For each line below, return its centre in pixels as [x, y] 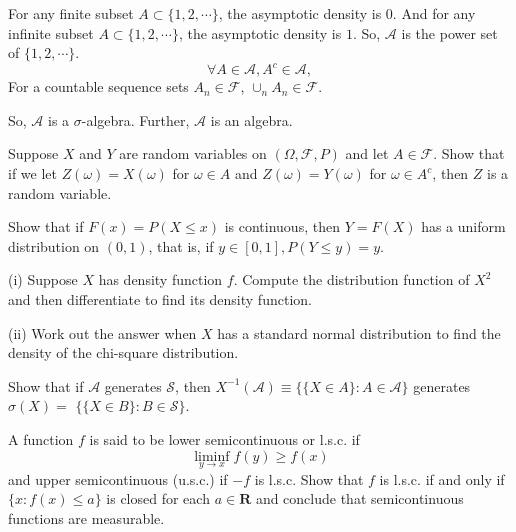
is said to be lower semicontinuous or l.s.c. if [224, 439]
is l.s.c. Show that [309, 478]
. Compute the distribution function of [351, 279]
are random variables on [193, 153]
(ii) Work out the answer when [102, 332]
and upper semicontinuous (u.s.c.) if [118, 478]
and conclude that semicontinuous [359, 498]
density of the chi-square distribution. [123, 352]
